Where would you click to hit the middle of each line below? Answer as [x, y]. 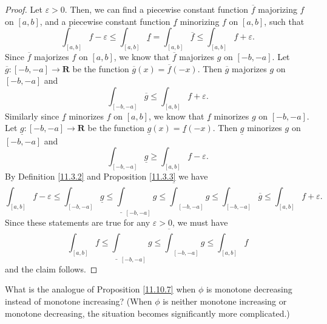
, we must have [200, 222]
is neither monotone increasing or [225, 301]
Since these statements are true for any [78, 222]
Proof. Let [24, 9]
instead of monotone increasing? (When [79, 301]
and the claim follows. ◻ [51, 268]
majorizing [278, 9]
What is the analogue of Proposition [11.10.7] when [100, 289]
